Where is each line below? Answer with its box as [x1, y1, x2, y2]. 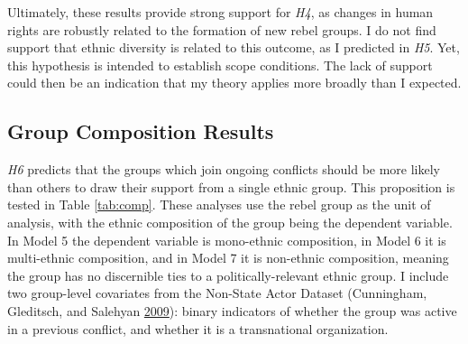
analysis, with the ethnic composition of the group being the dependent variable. [7, 212, 453, 231]
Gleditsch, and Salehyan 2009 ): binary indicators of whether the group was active [7, 301, 457, 320]
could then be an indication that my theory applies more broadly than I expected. [7, 73, 462, 92]
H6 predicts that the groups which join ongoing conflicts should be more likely [7, 160, 441, 179]
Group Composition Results [7, 117, 274, 145]
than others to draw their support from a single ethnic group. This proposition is [7, 177, 455, 196]
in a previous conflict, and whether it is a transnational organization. [7, 319, 389, 338]
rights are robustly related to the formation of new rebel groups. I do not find [7, 20, 436, 39]
